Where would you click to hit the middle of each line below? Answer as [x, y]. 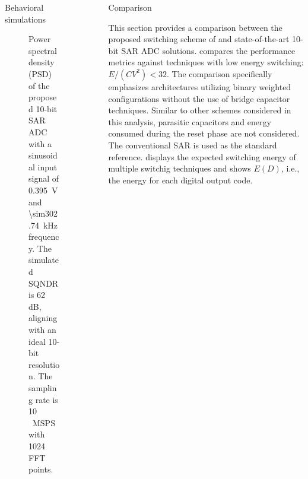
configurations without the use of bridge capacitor [199, 98]
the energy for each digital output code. [180, 180]
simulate [44, 260]
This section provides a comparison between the [195, 27]
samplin [43, 388]
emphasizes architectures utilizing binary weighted [200, 86]
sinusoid [43, 155]
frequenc [44, 237]
